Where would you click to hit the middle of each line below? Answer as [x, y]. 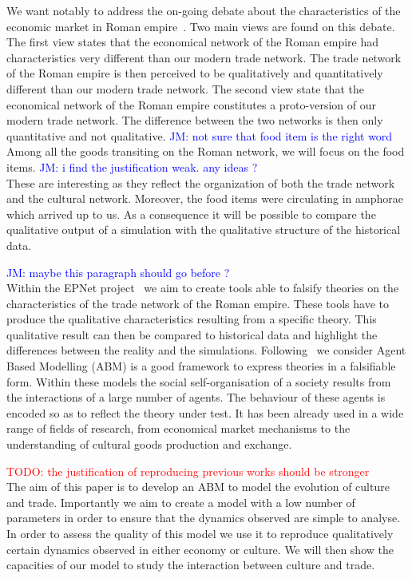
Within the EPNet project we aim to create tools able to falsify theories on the [203, 288]
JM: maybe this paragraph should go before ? [118, 272]
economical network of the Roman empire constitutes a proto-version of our [191, 104]
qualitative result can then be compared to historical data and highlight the [192, 334]
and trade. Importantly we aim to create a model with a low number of [181, 502]
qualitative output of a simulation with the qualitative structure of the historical [204, 230]
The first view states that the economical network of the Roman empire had [192, 42]
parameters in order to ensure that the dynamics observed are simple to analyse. [204, 518]
